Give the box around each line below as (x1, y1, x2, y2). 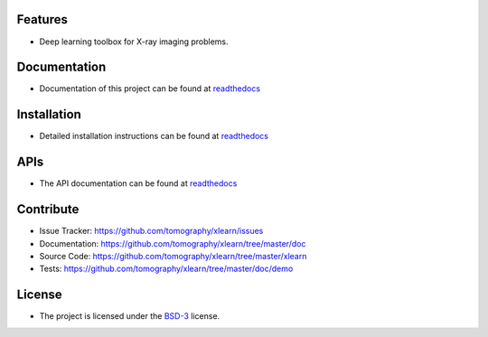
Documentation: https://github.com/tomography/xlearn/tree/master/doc (39, 238, 306, 248)
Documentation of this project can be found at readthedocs (39, 83, 261, 94)
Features (16, 12, 68, 27)
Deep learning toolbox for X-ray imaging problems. (39, 36, 230, 47)
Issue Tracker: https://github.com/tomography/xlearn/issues (39, 226, 264, 237)
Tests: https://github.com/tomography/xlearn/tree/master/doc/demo (39, 263, 294, 275)
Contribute (16, 201, 80, 217)
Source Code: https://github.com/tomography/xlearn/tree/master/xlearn (39, 250, 307, 261)
